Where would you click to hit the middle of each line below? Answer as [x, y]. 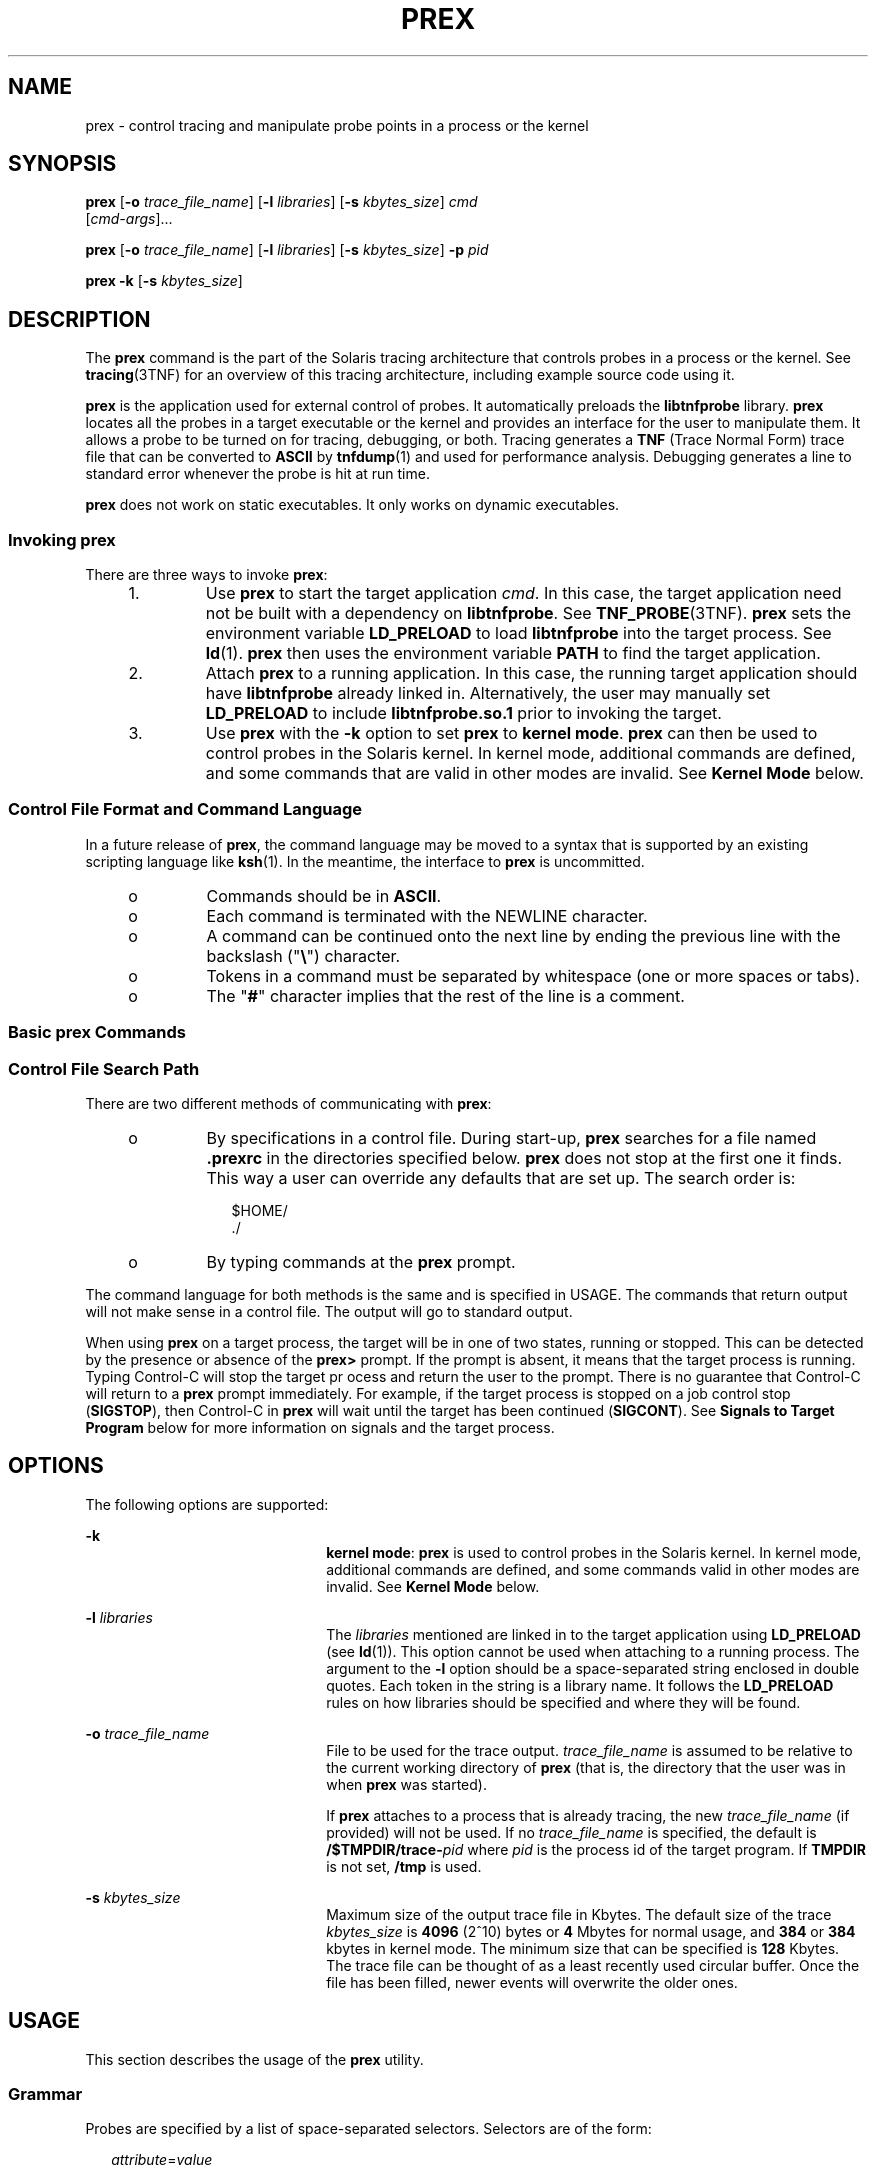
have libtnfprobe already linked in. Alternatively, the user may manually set [488, 693]
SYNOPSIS [62, 164]
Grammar [45, 2093]
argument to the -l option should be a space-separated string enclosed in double [593, 1668]
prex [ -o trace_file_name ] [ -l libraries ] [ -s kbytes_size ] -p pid [287, 250]
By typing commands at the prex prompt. [361, 1261]
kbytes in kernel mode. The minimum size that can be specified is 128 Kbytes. [583, 1948]
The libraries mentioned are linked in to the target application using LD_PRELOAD [593, 1634]
